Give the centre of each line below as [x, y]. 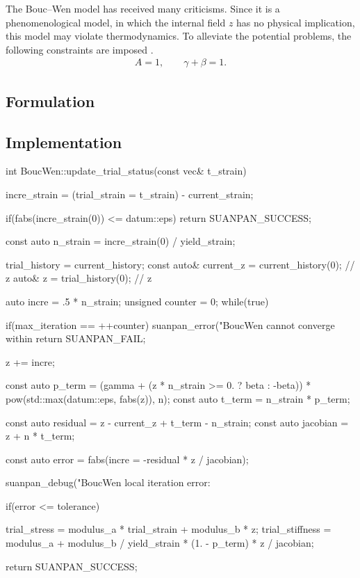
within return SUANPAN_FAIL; [76, 338]
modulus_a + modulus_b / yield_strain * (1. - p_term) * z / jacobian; [160, 543]
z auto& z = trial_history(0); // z [79, 278]
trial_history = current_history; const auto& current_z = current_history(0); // [180, 264]
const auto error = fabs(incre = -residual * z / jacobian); [127, 459]
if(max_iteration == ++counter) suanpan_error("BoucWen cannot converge [170, 324]
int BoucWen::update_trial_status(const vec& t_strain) [126, 171]
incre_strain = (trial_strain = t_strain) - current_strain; [130, 194]
